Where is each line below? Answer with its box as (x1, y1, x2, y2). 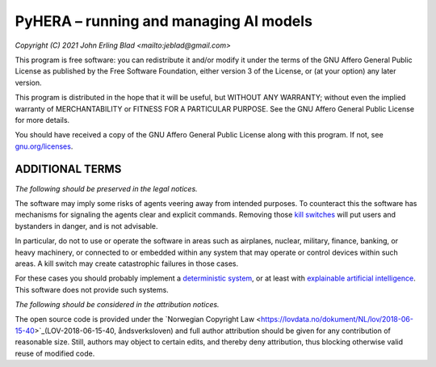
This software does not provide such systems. (15, 285, 169, 294)
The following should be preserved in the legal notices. (15, 183, 198, 193)
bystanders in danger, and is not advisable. (15, 221, 158, 230)
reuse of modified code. (15, 348, 95, 358)
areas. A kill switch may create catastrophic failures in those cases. (15, 259, 238, 268)
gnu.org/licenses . (15, 141, 73, 151)
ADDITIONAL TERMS (15, 162, 122, 176)
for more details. (15, 115, 70, 124)
